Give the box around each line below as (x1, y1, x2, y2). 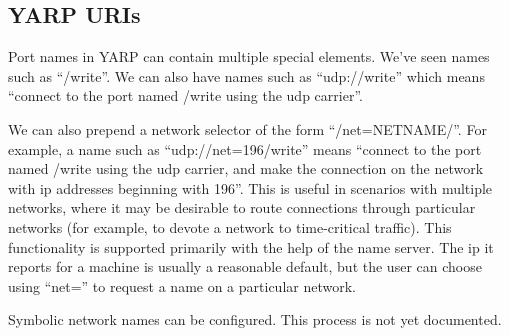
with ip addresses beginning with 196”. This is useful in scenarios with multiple (8, 177, 493, 198)
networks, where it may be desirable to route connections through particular (8, 197, 476, 218)
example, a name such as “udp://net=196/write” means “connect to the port (8, 138, 482, 159)
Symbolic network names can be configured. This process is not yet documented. (8, 309, 502, 330)
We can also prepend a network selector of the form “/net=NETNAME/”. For (8, 118, 487, 139)
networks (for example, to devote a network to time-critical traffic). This (8, 216, 452, 237)
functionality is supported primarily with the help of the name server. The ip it (8, 236, 494, 257)
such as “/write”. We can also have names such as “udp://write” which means (8, 65, 485, 86)
